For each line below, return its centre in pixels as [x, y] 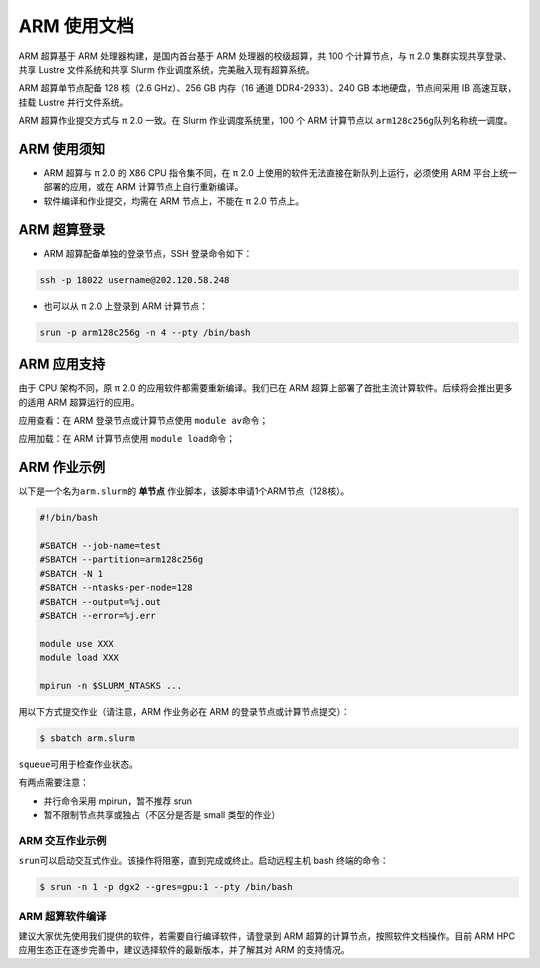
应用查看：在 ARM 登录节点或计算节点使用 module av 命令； [143, 420]
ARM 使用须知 [62, 148]
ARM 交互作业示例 [62, 840]
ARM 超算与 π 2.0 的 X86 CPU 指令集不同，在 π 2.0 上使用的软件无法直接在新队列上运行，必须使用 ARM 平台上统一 [280, 173]
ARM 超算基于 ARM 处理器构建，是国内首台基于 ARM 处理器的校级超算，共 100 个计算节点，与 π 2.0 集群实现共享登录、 [265, 56]
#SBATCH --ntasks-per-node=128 [116, 588]
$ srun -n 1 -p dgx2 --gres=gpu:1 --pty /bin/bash [166, 887]
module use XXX [76, 643]
